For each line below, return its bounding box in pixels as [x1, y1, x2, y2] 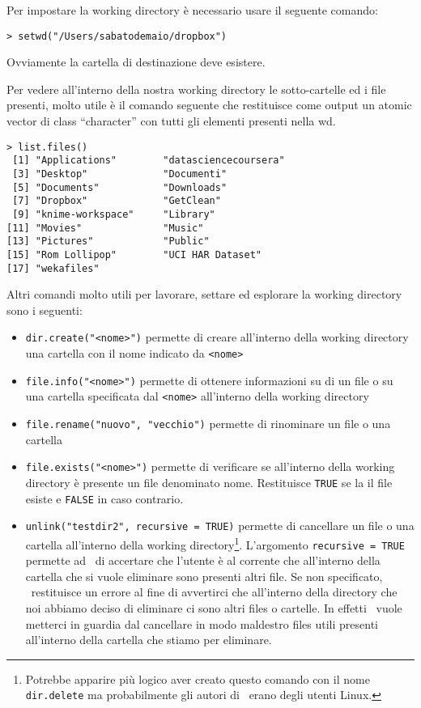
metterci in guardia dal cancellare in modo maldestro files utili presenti [25, 615, 378, 632]
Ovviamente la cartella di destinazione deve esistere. [6, 53, 266, 70]
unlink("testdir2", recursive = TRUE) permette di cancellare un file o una [25, 517, 415, 534]
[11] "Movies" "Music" [6, 222, 204, 234]
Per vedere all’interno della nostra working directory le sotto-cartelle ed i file [6, 80, 386, 97]
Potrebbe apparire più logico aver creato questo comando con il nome [25, 670, 370, 687]
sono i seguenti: [6, 301, 83, 318]
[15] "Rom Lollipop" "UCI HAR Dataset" [6, 248, 262, 261]
